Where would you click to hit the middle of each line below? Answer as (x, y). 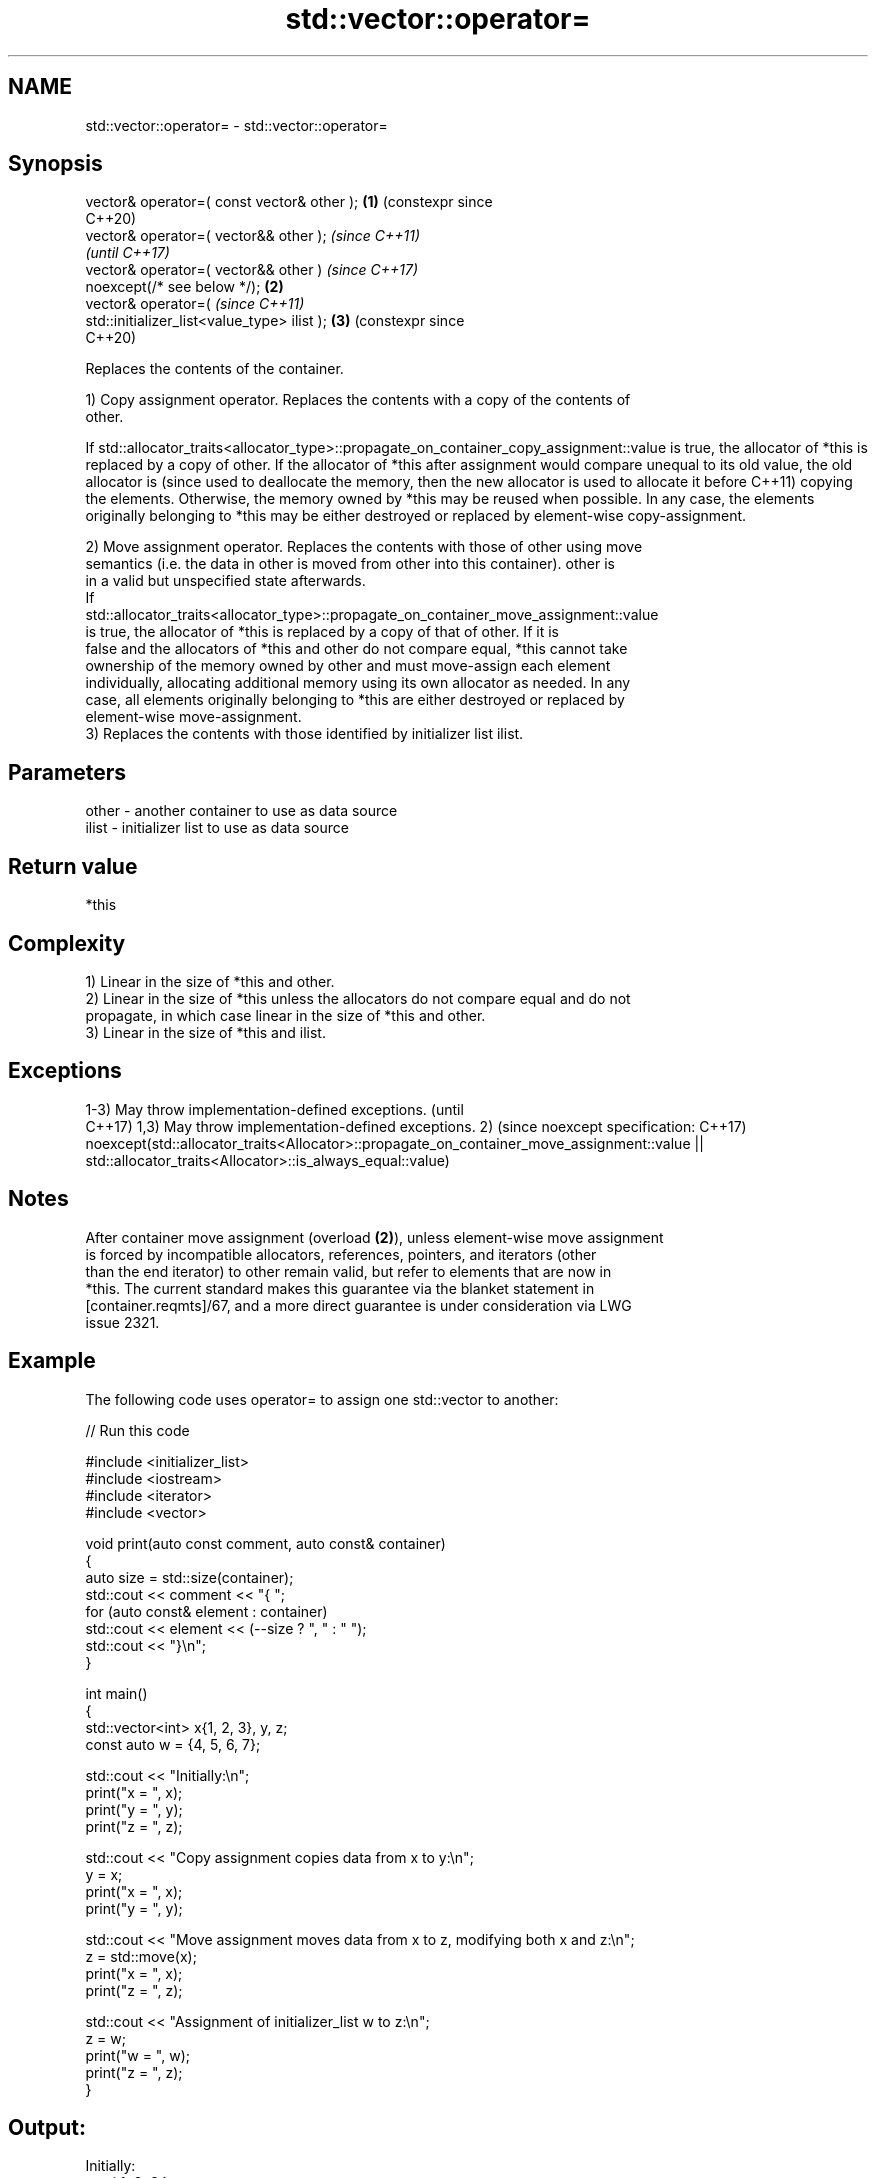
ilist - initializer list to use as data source (217, 828)
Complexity (67, 943)
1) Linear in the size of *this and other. (210, 981)
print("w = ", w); (137, 2055)
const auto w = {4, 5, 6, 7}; (173, 1744)
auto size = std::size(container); (189, 1577)
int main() (116, 1693)
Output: (47, 2127)
